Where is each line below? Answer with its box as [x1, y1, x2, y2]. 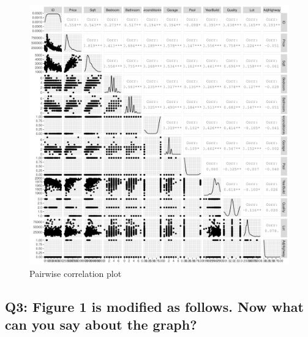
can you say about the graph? [5, 314, 197, 333]
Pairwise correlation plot [29, 267, 122, 279]
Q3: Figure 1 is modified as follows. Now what [5, 297, 304, 316]
